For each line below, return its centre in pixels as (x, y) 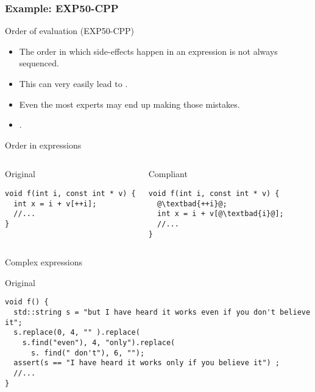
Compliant (168, 174)
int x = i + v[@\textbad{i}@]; (221, 214)
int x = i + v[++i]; (55, 204)
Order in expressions (43, 145)
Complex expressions (44, 262)
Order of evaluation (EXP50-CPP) (70, 31)
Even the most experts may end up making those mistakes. (129, 104)
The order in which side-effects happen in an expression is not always (148, 51)
